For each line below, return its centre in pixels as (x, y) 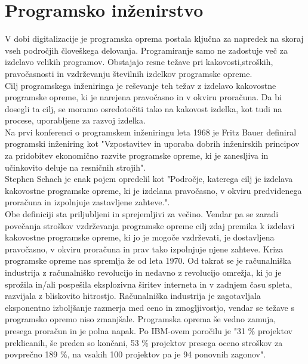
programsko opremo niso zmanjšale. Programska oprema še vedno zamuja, (141, 319)
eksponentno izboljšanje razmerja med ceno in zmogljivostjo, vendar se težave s (150, 307)
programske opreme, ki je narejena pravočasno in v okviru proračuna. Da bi (143, 97)
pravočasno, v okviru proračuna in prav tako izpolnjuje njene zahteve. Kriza (144, 249)
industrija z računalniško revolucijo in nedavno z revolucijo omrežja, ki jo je (143, 272)
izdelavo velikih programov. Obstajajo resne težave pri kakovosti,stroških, (139, 62)
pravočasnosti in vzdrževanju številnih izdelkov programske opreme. (129, 73)
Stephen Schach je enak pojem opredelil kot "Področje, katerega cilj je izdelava (149, 179)
